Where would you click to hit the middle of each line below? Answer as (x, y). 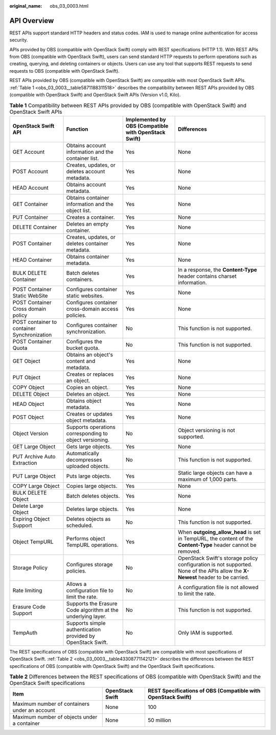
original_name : (26, 6)
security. (19, 40)
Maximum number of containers (51, 704)
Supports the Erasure (92, 603)
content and (81, 361)
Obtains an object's (90, 355)
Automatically (83, 453)
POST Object (28, 417)
